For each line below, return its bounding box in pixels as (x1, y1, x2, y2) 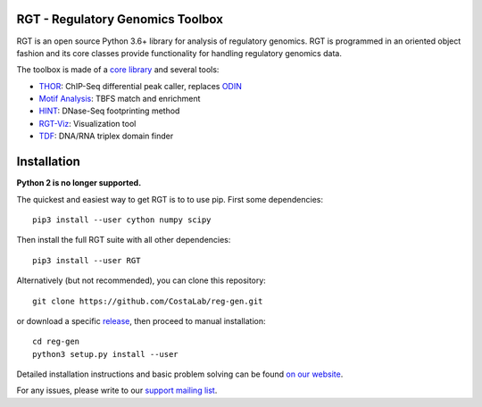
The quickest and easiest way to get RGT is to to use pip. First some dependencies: (16, 194, 323, 204)
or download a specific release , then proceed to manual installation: (16, 315, 267, 326)
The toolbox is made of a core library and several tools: (16, 64, 220, 75)
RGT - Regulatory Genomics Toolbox (16, 12, 223, 27)
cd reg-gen (32, 336, 80, 347)
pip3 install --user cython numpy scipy (32, 214, 212, 225)
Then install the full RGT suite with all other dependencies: (16, 235, 231, 245)
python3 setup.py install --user (32, 349, 179, 359)
